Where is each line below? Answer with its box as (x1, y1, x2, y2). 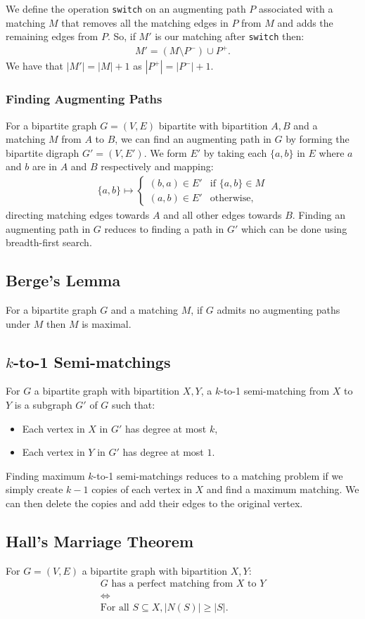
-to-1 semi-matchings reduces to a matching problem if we (93, 468, 343, 483)
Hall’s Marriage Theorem (6, 530, 194, 551)
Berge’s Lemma (6, 269, 121, 291)
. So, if (107, 29, 136, 44)
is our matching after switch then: (155, 29, 305, 44)
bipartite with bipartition (158, 117, 268, 132)
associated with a (259, 1, 333, 15)
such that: (112, 397, 155, 412)
